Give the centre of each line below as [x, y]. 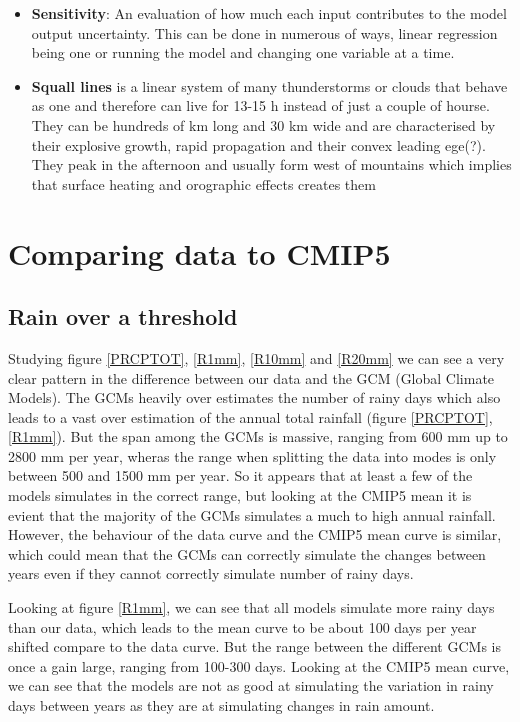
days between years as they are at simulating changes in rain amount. [221, 705]
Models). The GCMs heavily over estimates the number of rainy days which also [254, 397]
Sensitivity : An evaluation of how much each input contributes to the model [269, 13]
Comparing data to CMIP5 [199, 252]
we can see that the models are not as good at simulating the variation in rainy [251, 685]
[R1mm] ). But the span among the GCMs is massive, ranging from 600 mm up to [258, 436]
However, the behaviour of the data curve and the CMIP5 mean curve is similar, [255, 534]
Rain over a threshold [123, 316]
